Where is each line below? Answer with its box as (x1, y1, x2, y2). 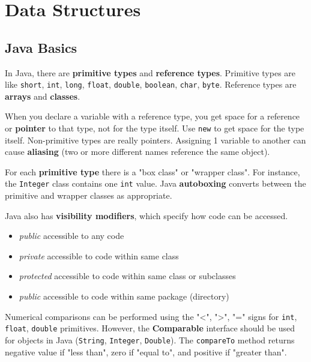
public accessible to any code (19, 229, 124, 242)
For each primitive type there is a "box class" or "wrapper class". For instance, (5, 165, 300, 178)
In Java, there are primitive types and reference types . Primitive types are (5, 66, 296, 79)
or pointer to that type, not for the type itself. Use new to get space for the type (5, 122, 304, 134)
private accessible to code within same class (19, 249, 179, 262)
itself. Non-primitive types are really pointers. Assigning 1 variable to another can (5, 133, 306, 146)
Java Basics (5, 38, 77, 56)
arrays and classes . (5, 89, 80, 102)
